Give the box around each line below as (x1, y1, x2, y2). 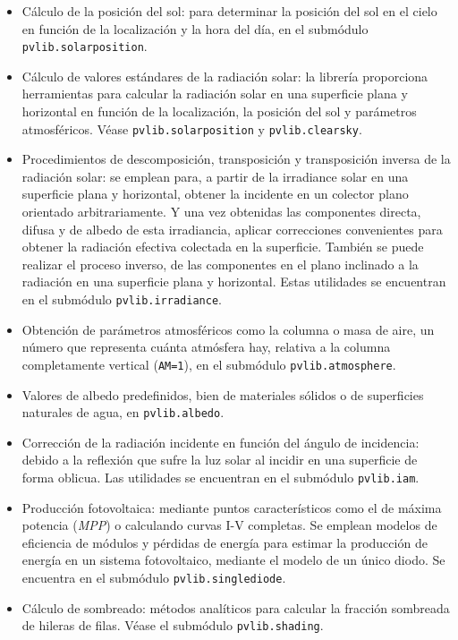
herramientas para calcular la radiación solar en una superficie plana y (21, 84, 408, 103)
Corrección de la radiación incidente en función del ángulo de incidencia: (21, 432, 420, 451)
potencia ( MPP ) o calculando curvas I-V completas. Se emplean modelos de (21, 516, 437, 534)
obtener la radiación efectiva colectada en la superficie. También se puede (21, 237, 424, 256)
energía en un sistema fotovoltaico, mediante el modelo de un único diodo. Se (21, 550, 445, 569)
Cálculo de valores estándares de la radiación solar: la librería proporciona (21, 66, 428, 85)
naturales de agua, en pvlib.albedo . (21, 403, 225, 422)
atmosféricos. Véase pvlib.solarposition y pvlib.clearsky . (21, 119, 362, 138)
